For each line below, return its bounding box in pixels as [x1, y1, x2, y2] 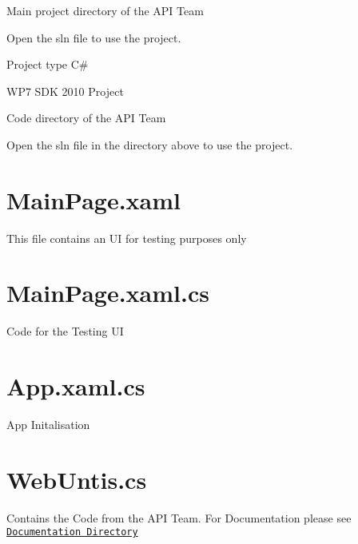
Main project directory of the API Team [6, 2, 204, 18]
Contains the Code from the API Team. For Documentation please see [6, 509, 352, 526]
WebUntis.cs [6, 463, 147, 495]
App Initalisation [6, 416, 90, 433]
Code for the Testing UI [6, 323, 124, 340]
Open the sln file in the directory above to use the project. [6, 136, 293, 153]
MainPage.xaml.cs [6, 276, 209, 309]
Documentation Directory [6, 526, 138, 538]
